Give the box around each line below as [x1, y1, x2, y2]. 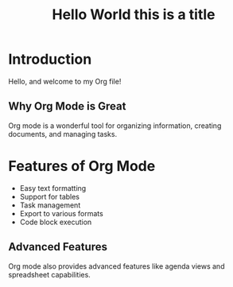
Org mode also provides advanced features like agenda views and [8, 261, 225, 271]
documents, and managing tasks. [8, 129, 118, 138]
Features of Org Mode [8, 157, 156, 175]
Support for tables [19, 192, 80, 201]
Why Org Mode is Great [8, 99, 126, 113]
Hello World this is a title [52, 6, 216, 24]
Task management [19, 200, 81, 210]
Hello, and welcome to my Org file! [8, 76, 122, 86]
